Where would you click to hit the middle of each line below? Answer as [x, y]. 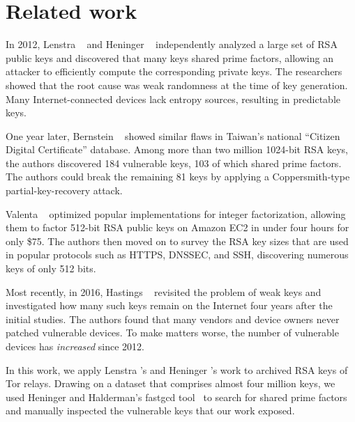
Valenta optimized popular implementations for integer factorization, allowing [176, 213]
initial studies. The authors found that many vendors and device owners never [173, 319]
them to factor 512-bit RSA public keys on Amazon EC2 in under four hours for [177, 227]
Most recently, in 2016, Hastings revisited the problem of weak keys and [164, 291]
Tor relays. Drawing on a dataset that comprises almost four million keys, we [171, 383]
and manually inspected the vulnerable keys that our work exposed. [150, 411]
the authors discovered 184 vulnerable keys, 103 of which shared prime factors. [174, 163]
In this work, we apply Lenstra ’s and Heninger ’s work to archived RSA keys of [177, 369]
